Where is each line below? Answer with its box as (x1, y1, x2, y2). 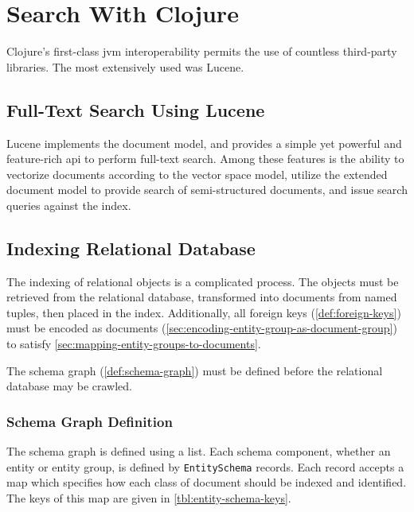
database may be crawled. (6, 378, 132, 394)
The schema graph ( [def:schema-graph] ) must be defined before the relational (6, 362, 383, 378)
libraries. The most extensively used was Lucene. (6, 58, 244, 75)
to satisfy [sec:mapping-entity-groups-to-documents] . (6, 336, 261, 352)
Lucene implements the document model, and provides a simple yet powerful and (6, 134, 402, 151)
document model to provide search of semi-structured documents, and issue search (6, 181, 408, 198)
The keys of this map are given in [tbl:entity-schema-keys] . (6, 489, 291, 506)
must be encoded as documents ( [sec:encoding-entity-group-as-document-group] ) (6, 320, 397, 336)
